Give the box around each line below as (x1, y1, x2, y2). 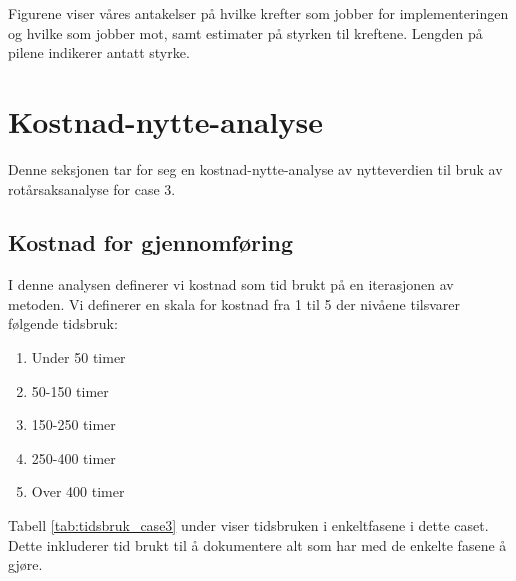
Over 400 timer (31, 481, 125, 502)
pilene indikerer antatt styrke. (8, 42, 190, 63)
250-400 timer (31, 447, 116, 468)
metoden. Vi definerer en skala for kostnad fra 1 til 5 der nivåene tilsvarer (8, 293, 461, 314)
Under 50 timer (31, 347, 126, 368)
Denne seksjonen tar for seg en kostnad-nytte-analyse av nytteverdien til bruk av (8, 158, 503, 179)
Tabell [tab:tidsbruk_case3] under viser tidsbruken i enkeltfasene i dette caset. (8, 515, 489, 536)
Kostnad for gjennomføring (8, 227, 294, 258)
